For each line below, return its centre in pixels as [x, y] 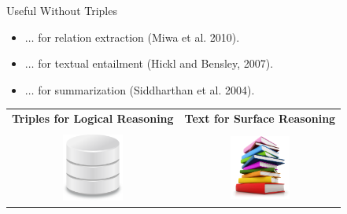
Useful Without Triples [62, 10]
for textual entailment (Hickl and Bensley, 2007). [156, 63]
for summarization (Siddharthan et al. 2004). [146, 89]
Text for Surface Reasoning [260, 118]
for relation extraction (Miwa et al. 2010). [139, 37]
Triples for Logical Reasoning [93, 118]
